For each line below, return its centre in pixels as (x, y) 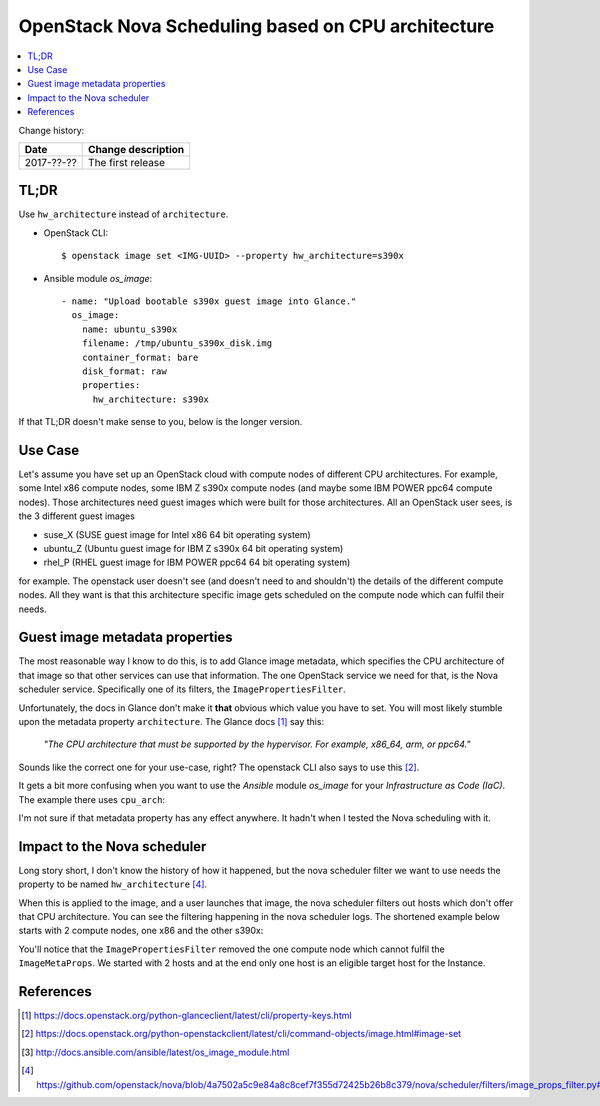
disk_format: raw (124, 371)
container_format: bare (140, 357)
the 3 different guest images (76, 516)
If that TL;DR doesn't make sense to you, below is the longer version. (160, 422)
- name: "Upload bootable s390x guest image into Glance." (209, 301)
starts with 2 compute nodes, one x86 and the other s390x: (141, 931)
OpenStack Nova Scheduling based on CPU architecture (256, 26)
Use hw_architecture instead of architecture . (123, 214)
